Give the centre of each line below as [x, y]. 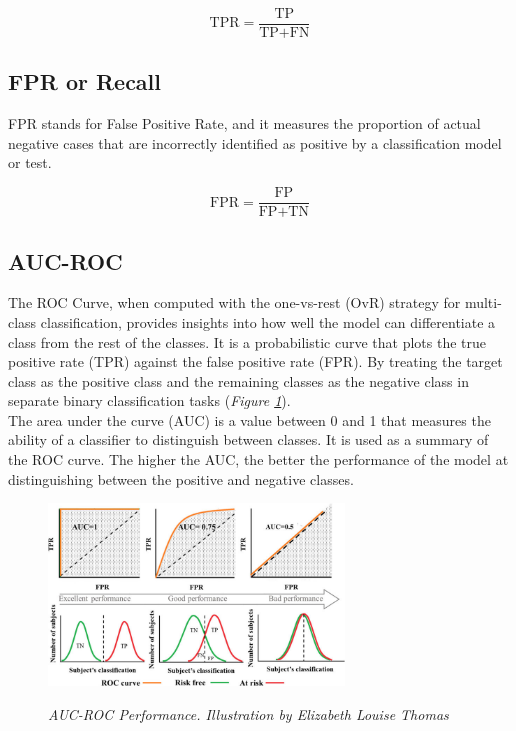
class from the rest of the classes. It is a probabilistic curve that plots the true [247, 341]
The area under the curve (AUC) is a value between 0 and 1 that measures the [249, 419]
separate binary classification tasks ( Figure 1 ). [149, 400]
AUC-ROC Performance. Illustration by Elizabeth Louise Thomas [248, 713]
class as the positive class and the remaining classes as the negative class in [238, 380]
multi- [483, 302]
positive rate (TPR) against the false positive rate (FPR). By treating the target [255, 361]
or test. [30, 162]
